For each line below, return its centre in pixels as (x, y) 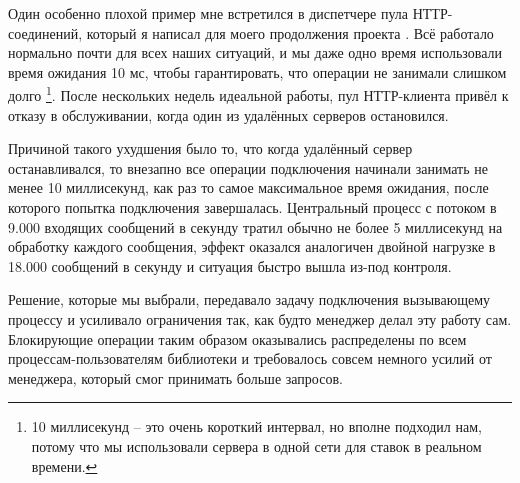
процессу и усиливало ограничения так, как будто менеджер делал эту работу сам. (260, 318)
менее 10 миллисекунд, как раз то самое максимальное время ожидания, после (248, 187)
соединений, (45, 32)
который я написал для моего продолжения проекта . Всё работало (290, 32)
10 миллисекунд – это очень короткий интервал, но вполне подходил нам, (256, 426)
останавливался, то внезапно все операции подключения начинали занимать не (248, 167)
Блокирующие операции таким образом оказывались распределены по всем (237, 338)
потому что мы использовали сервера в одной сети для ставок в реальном (256, 445)
